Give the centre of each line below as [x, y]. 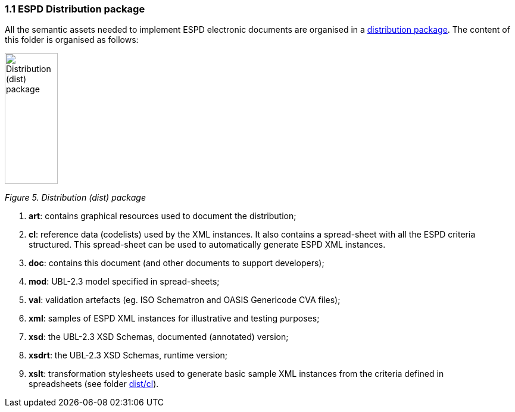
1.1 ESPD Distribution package [75, 9]
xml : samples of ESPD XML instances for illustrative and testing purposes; [174, 319]
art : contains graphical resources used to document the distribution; [163, 216]
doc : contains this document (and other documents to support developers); [177, 263]
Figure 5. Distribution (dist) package [75, 198]
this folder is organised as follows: [72, 40]
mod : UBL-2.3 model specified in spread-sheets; [124, 282]
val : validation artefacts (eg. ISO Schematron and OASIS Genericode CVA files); [185, 300]
